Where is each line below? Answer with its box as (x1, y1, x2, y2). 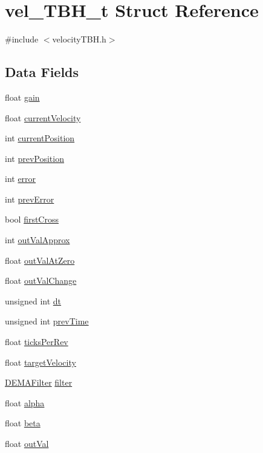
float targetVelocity (5, 355, 76, 368)
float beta (5, 417, 41, 429)
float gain (5, 90, 40, 103)
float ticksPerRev (5, 335, 68, 348)
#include (5, 33, 39, 45)
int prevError (5, 192, 54, 205)
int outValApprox (5, 233, 70, 246)
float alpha (5, 396, 45, 409)
